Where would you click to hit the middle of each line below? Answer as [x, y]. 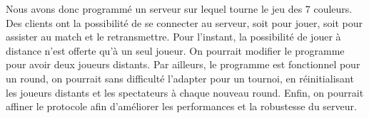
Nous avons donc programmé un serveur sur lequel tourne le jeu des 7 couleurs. [179, 9]
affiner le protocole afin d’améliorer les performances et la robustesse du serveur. [181, 106]
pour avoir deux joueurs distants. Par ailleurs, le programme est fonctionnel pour [183, 64]
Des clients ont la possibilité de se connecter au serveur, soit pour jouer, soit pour [184, 22]
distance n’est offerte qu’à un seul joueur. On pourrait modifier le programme [175, 50]
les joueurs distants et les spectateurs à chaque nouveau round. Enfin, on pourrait [185, 92]
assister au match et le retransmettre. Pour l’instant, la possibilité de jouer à [173, 37]
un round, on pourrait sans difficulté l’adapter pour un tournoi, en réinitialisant [180, 78]
